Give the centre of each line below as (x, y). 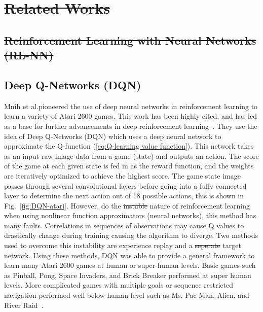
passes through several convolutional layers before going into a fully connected (125, 185)
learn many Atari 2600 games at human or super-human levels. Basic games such (130, 265)
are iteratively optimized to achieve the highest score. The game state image (122, 175)
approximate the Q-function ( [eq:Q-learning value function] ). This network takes (129, 146)
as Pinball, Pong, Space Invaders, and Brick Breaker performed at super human (128, 275)
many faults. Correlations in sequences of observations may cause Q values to (124, 225)
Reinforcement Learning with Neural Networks (130, 40)
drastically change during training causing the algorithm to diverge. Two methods (131, 235)
